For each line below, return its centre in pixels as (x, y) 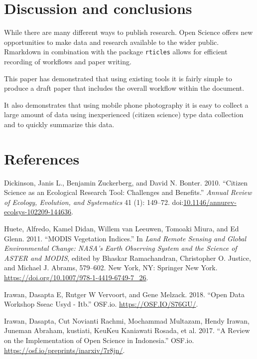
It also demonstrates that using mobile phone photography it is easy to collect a (126, 104)
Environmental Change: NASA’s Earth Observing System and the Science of (121, 248)
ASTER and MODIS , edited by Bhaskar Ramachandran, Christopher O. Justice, (128, 258)
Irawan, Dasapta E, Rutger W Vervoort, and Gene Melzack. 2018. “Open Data (124, 294)
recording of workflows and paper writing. (68, 61)
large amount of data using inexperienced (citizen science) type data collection (124, 114)
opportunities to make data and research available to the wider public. (112, 42)
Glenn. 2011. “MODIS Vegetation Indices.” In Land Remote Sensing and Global (125, 238)
